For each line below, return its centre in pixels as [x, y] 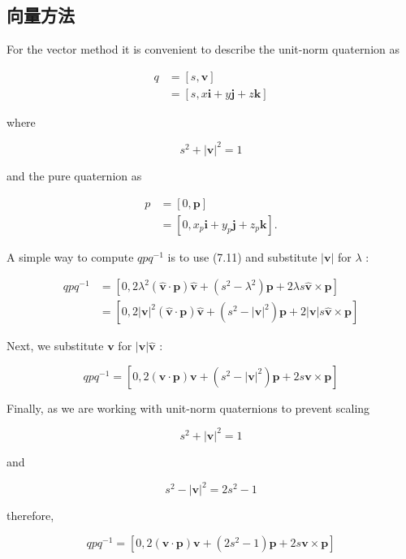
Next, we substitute [55, 346]
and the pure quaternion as [74, 175]
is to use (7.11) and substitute [242, 256]
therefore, [30, 516]
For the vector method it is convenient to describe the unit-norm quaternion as [203, 49]
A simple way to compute [70, 256]
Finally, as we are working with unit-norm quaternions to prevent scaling [188, 407]
